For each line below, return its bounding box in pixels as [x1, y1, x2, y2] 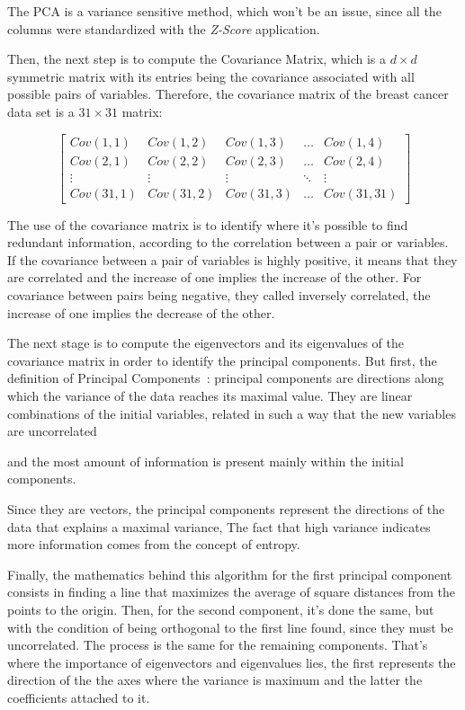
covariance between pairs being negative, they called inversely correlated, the [7, 286, 431, 305]
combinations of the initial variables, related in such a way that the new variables [7, 404, 456, 422]
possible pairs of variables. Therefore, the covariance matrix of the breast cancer [7, 84, 449, 103]
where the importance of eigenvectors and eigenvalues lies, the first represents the [7, 652, 456, 671]
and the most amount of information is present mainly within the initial [7, 451, 404, 470]
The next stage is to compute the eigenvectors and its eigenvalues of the [7, 333, 404, 352]
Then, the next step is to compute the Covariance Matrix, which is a [7, 49, 387, 68]
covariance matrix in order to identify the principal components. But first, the [7, 351, 437, 369]
